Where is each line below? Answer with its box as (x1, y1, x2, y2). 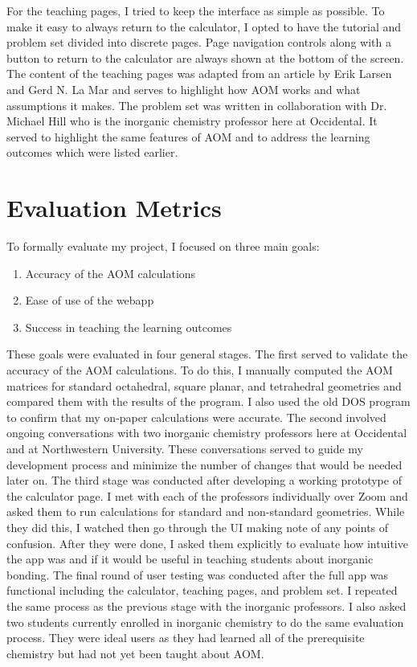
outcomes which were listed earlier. (6, 144, 178, 161)
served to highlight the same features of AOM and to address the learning (6, 128, 370, 145)
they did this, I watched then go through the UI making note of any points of (6, 518, 389, 535)
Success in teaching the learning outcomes (25, 318, 232, 335)
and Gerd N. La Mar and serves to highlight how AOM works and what (6, 80, 361, 97)
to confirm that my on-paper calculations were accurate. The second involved (6, 408, 386, 425)
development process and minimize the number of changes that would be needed (6, 456, 403, 473)
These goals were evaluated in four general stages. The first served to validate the (6, 346, 408, 362)
